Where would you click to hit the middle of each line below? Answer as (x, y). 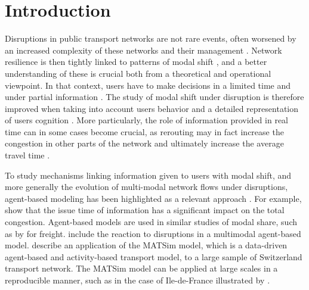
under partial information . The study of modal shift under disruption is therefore (154, 97)
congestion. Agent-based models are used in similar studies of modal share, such (151, 222)
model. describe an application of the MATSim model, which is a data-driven (146, 245)
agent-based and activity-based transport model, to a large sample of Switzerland (154, 256)
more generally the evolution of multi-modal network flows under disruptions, (146, 187)
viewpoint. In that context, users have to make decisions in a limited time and (148, 85)
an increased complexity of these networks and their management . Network (143, 50)
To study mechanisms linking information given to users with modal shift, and (148, 175)
